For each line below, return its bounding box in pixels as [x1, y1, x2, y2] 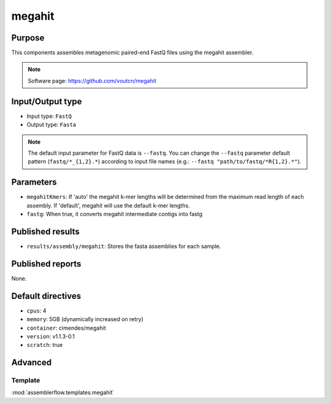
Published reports [11, 258, 82, 269]
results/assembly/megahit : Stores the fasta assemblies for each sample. [26, 243, 221, 250]
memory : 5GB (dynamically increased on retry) [26, 316, 144, 323]
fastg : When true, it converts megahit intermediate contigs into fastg [26, 211, 203, 217]
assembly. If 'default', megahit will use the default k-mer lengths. [26, 201, 190, 209]
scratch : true [26, 341, 63, 349]
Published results [11, 226, 80, 236]
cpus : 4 [26, 307, 47, 314]
